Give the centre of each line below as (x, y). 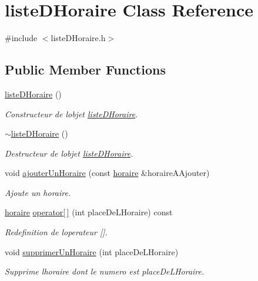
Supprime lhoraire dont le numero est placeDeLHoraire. (105, 271)
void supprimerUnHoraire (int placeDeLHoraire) (92, 251)
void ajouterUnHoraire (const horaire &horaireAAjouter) (107, 173)
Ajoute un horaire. (38, 192)
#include (21, 38)
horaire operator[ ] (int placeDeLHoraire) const (89, 212)
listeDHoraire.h (78, 38)
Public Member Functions (85, 70)
